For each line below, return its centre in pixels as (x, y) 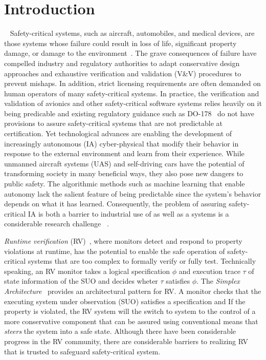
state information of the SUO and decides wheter (81, 281)
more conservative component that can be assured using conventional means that (131, 321)
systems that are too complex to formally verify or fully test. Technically (142, 261)
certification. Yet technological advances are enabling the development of (118, 133)
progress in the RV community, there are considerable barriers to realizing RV (126, 341)
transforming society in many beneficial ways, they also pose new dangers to (124, 173)
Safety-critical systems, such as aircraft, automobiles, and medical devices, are (132, 33)
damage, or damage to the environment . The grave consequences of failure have (130, 53)
